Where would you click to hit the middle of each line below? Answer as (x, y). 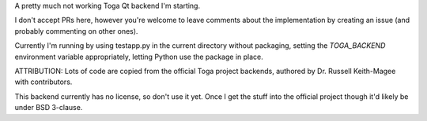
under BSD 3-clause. (49, 108)
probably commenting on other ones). (76, 31)
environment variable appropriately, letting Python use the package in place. (139, 57)
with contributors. (43, 82)
